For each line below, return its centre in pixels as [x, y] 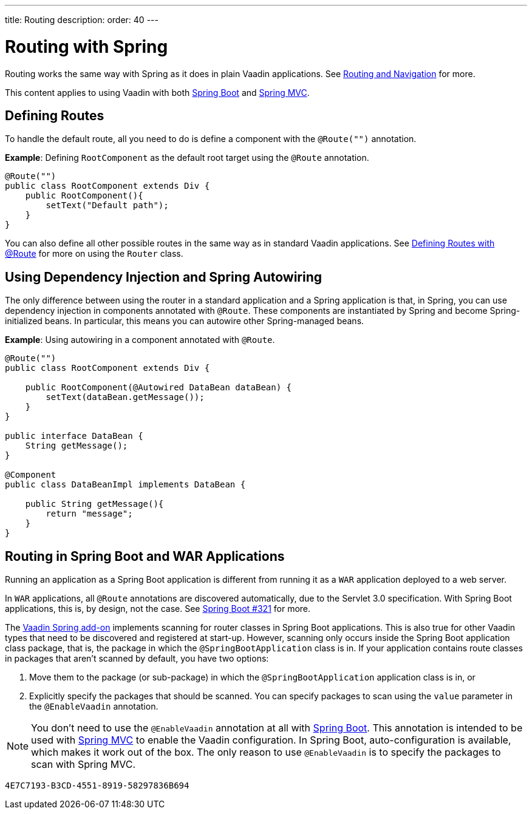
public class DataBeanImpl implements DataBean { [125, 485]
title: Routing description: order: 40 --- [82, 20]
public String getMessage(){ [94, 504]
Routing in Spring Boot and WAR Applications [145, 556]
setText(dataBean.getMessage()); [125, 397]
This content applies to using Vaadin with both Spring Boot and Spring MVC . [157, 92]
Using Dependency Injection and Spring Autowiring [164, 277]
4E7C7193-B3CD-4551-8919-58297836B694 [97, 786]
